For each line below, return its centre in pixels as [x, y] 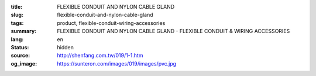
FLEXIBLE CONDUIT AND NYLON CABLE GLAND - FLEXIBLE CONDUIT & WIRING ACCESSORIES [174, 31]
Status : [20, 47]
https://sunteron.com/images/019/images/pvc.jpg [117, 63]
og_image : [24, 63]
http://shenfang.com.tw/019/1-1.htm [100, 56]
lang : [17, 39]
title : [17, 7]
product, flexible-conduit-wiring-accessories [111, 23]
